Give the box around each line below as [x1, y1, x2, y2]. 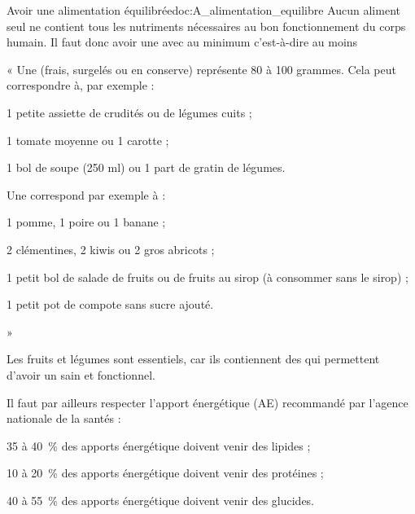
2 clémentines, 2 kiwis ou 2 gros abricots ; [7, 240, 215, 257]
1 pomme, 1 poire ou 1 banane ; [7, 213, 166, 231]
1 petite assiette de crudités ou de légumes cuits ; [7, 103, 252, 121]
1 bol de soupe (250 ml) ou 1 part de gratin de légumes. [7, 159, 286, 176]
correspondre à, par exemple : [7, 77, 155, 94]
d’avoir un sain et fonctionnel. [7, 366, 155, 383]
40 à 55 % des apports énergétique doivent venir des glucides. [7, 491, 315, 508]
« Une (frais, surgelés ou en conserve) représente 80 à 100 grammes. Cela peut [7, 60, 396, 77]
